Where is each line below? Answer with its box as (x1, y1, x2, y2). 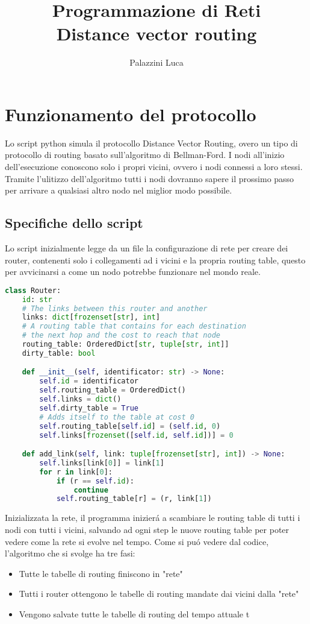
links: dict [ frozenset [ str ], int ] (22, 313, 160, 322)
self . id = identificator (39, 377, 138, 386)
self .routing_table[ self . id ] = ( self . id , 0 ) (39, 421, 221, 430)
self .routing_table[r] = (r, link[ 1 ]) (56, 494, 212, 503)
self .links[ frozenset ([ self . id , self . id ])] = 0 (39, 430, 234, 440)
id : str (22, 295, 52, 304)
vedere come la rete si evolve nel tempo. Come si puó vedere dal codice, (5, 535, 269, 547)
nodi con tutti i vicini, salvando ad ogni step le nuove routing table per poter (5, 523, 290, 535)
